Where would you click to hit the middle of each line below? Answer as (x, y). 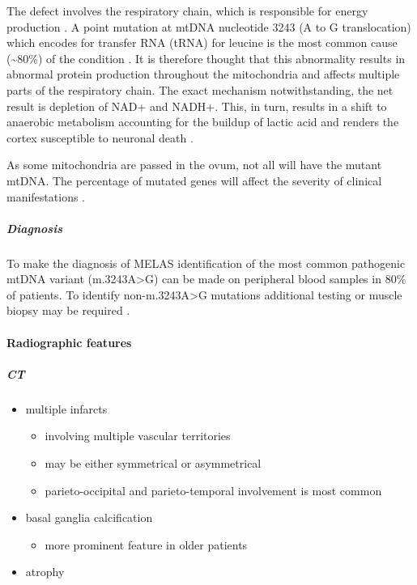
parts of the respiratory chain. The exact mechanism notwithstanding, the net (200, 89)
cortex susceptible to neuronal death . (100, 137)
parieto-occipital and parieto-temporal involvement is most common (213, 490)
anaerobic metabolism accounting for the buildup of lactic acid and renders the (203, 122)
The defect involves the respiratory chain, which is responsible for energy (187, 11)
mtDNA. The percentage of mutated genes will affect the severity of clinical (194, 180)
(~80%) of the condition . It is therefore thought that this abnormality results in (206, 58)
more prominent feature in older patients (146, 544)
